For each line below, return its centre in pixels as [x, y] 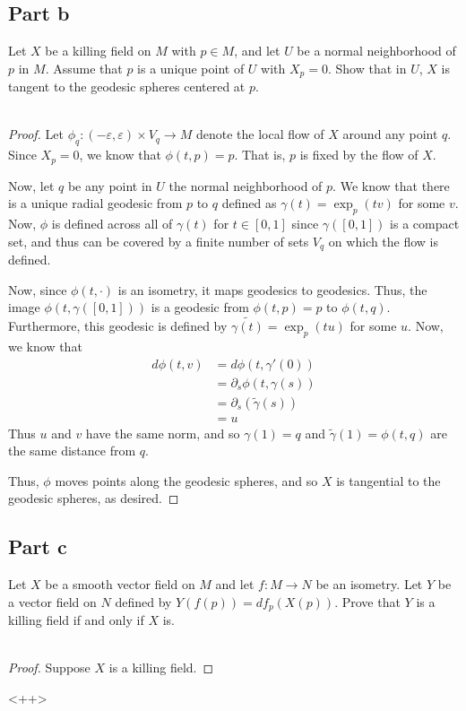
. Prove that [367, 601]
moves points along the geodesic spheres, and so [186, 480]
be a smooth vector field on [120, 584]
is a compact [425, 224]
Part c [38, 546]
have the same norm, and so [163, 433]
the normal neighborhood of [246, 185]
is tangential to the [388, 480]
